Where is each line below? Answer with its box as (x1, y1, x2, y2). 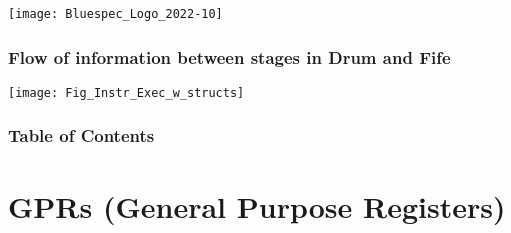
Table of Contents (8, 123, 155, 148)
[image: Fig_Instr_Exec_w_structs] (8, 85, 245, 100)
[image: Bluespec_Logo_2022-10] (8, 7, 223, 21)
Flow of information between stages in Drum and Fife (8, 44, 451, 69)
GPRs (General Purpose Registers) (8, 185, 506, 226)
